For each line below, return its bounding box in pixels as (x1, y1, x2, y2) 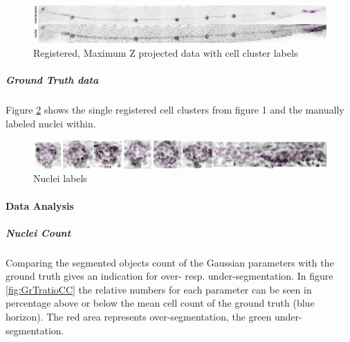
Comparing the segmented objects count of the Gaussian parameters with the (6, 255, 334, 269)
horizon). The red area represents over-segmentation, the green (6, 309, 272, 324)
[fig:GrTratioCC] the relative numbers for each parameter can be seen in (6, 282, 312, 296)
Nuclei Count (6, 225, 71, 240)
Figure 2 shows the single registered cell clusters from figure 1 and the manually (6, 102, 344, 117)
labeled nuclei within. (6, 116, 96, 130)
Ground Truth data (6, 73, 99, 87)
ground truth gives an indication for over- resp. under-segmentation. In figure (6, 269, 333, 283)
